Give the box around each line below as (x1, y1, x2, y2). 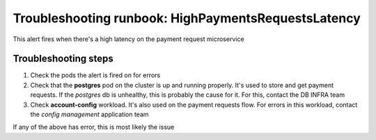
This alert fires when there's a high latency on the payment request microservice (13, 35, 244, 43)
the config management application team (30, 110, 149, 118)
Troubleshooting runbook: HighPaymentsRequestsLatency (13, 10, 361, 26)
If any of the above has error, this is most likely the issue (13, 123, 175, 132)
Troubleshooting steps (13, 53, 114, 65)
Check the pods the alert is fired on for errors (30, 71, 161, 79)
